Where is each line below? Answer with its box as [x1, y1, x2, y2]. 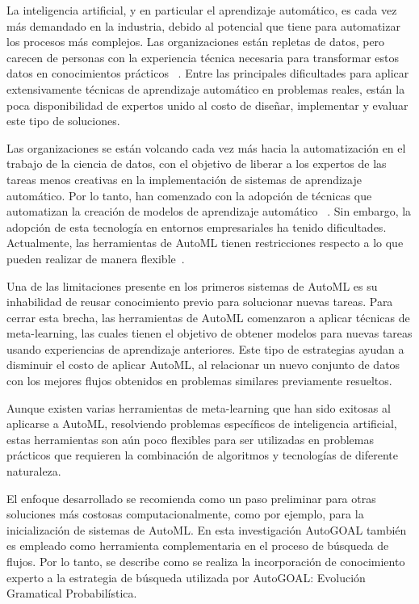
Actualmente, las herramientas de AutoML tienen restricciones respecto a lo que [6, 234, 404, 251]
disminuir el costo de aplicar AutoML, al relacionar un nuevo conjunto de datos [6, 356, 400, 373]
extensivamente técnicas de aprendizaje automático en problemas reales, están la [6, 80, 405, 97]
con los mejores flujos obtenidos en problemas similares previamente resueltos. [6, 372, 392, 389]
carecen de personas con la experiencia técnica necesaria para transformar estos [6, 48, 400, 65]
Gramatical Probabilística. [6, 585, 137, 602]
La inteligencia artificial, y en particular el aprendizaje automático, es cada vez [6, 2, 397, 18]
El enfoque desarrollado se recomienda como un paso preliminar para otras [6, 489, 376, 506]
